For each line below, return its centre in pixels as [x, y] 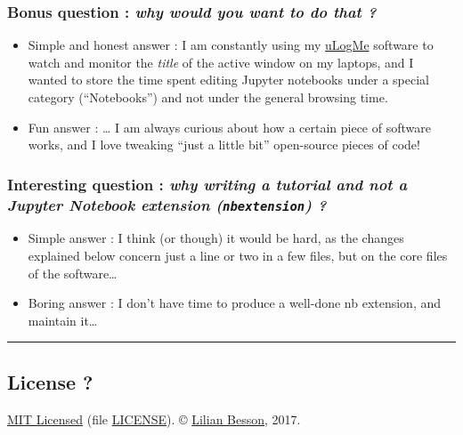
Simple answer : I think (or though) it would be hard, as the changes [216, 238]
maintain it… [63, 320]
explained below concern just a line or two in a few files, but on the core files [238, 256]
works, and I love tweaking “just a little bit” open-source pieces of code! [224, 145]
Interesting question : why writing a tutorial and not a [207, 184]
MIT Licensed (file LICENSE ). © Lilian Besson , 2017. [154, 419]
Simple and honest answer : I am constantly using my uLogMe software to [231, 45]
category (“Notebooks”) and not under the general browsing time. [208, 97]
